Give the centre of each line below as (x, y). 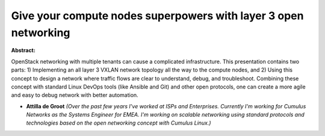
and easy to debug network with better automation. (75, 95)
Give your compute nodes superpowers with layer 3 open (157, 16)
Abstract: (23, 51)
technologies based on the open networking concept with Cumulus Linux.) (119, 123)
